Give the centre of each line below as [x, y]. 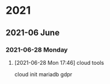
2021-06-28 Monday [37, 50]
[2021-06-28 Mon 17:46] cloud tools [59, 62]
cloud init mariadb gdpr [43, 74]
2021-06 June [33, 33]
